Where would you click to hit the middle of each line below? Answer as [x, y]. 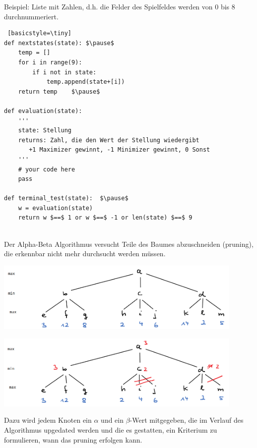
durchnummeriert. [31, 16]
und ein [112, 420]
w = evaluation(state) [55, 208]
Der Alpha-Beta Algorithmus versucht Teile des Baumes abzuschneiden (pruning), [129, 244]
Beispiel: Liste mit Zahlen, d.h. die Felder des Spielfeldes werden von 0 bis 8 [120, 6]
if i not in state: [64, 72]
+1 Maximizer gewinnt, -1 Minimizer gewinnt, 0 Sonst [120, 150]
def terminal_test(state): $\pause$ [66, 198]
